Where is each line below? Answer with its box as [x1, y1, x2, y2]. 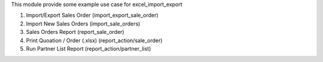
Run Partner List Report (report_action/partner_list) [26, 45, 151, 52]
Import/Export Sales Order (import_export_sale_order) [26, 12, 159, 19]
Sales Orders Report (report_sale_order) [26, 29, 125, 36]
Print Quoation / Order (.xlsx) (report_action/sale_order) [26, 36, 163, 44]
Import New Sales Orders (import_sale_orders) [26, 20, 141, 27]
